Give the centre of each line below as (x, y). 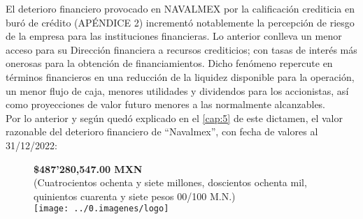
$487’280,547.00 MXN (88, 168)
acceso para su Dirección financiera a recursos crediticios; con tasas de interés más (181, 49)
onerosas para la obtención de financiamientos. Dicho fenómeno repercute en (169, 63)
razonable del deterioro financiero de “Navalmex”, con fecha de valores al (162, 131)
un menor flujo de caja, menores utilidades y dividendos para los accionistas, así (177, 90)
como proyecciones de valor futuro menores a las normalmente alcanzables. (166, 104)
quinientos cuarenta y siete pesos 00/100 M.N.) (135, 196)
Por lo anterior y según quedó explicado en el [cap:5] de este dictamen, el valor (174, 118)
